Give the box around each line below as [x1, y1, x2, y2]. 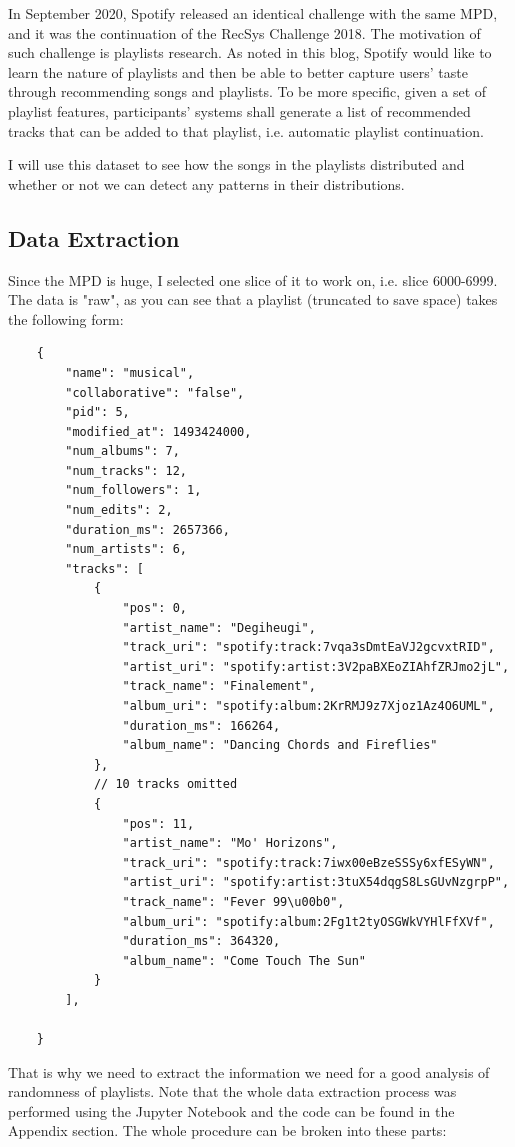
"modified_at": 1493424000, [65, 424, 252, 439]
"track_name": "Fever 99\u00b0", [122, 894, 345, 909]
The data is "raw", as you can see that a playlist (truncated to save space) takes [8, 289, 498, 310]
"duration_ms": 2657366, [65, 522, 230, 537]
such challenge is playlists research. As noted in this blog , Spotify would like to [8, 42, 492, 63]
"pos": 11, [122, 816, 195, 831]
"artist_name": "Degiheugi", [122, 620, 316, 635]
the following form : [8, 308, 124, 329]
